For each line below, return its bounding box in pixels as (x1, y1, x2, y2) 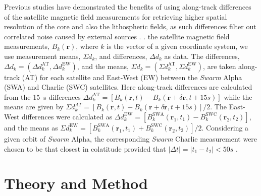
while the (224, 91, 252, 102)
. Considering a (201, 122, 249, 133)
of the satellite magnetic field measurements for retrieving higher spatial (4, 11, 227, 22)
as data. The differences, (164, 50, 240, 61)
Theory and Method (4, 173, 148, 193)
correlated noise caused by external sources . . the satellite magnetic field (4, 31, 230, 41)
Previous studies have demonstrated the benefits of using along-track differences (4, 2, 251, 12)
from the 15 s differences (4, 91, 81, 102)
